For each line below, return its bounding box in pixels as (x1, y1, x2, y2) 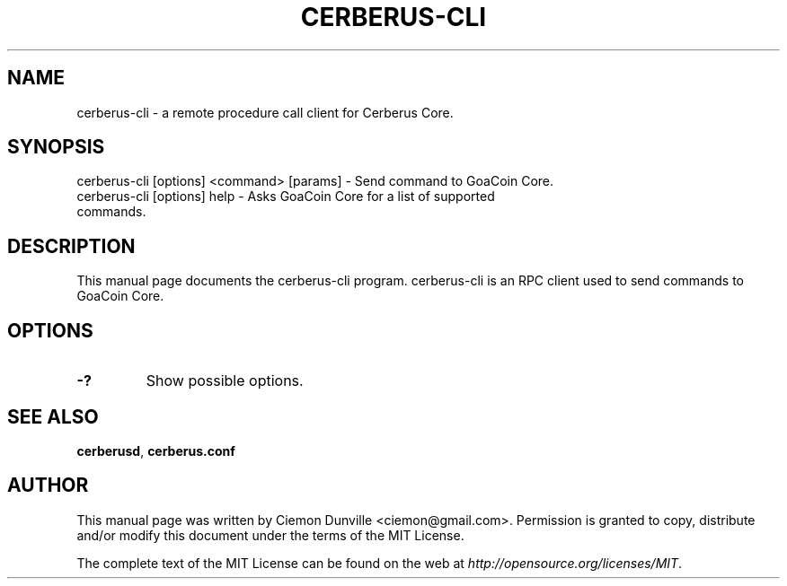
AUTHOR (7, 474, 89, 497)
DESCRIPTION (7, 234, 136, 258)
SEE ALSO (7, 405, 99, 428)
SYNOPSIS (7, 136, 105, 159)
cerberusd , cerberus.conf (76, 442, 235, 459)
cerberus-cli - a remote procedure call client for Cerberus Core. (76, 104, 454, 120)
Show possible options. (146, 372, 304, 390)
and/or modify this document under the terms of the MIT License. (76, 527, 464, 543)
